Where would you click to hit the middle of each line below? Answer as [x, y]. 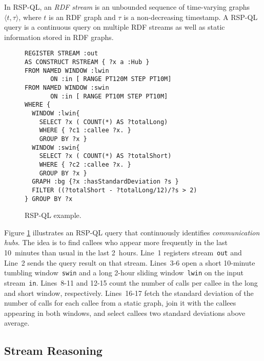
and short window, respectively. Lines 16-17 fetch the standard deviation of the [129, 293]
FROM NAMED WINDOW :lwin [67, 71]
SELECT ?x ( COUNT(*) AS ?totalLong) [104, 122]
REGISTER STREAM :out [62, 54]
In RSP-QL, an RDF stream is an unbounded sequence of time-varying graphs [127, 7]
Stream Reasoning [53, 350]
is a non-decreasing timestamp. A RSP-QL [191, 17]
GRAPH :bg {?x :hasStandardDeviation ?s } [105, 182]
